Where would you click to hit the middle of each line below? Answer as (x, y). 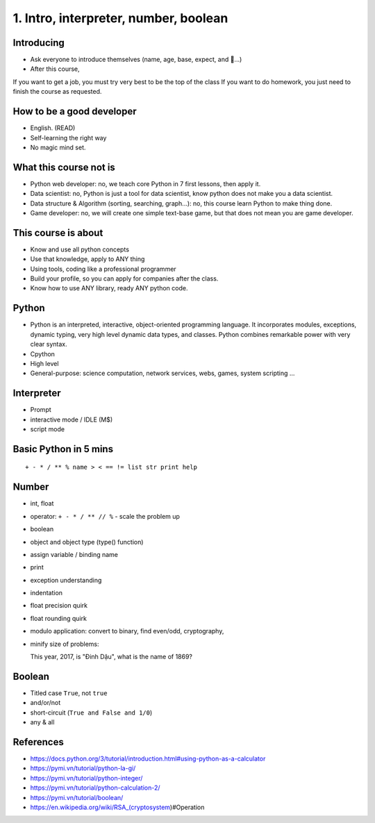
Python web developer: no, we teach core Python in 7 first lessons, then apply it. (145, 183)
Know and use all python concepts (80, 249)
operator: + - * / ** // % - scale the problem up (105, 516)
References (38, 742)
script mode (48, 429)
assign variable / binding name (74, 554)
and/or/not (45, 703)
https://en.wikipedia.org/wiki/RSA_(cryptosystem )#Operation (117, 807)
